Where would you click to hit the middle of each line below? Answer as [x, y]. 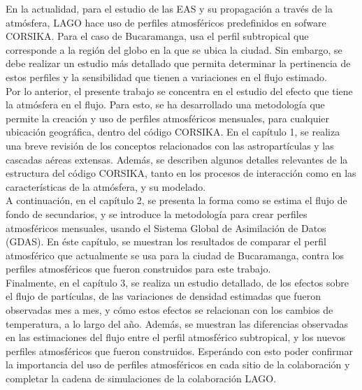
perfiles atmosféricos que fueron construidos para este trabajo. [138, 269]
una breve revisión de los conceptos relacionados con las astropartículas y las [170, 145]
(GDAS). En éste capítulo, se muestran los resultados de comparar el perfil [166, 241]
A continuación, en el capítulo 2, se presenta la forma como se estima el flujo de [176, 200]
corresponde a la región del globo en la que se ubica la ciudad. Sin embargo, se [174, 49]
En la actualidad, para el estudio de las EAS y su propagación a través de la [169, 8]
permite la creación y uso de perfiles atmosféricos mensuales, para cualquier [168, 118]
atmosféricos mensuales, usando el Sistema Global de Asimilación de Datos [166, 228]
